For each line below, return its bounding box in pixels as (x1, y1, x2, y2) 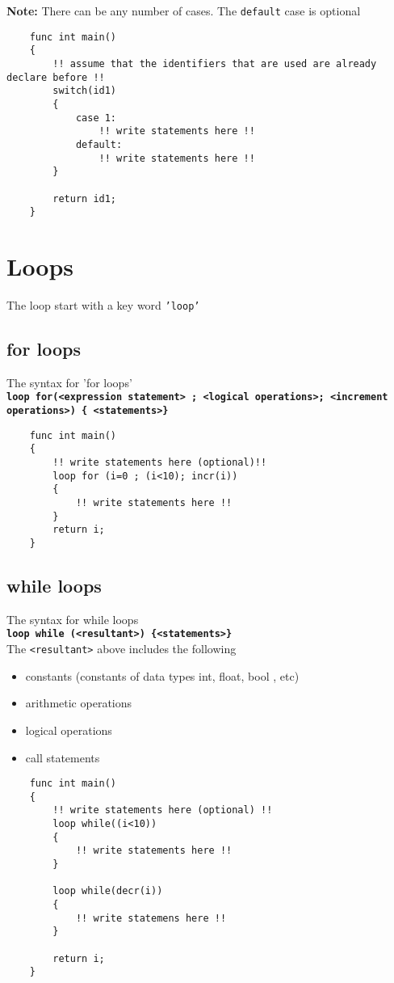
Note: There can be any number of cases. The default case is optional (6, 2, 361, 19)
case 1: (75, 112, 117, 124)
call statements (25, 749, 100, 766)
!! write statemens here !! (75, 912, 227, 924)
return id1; (52, 192, 117, 205)
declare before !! (6, 71, 105, 83)
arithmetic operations (25, 694, 132, 711)
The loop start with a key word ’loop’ (6, 296, 200, 313)
